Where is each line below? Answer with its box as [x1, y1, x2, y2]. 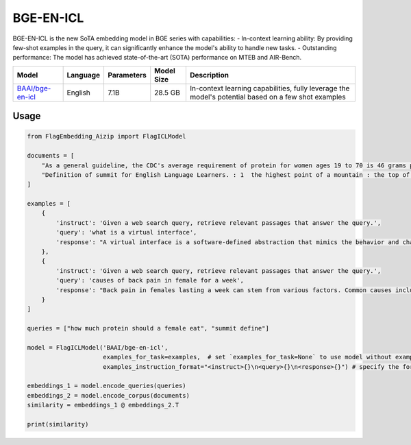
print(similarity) [27, 420, 89, 429]
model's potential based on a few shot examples [189, 92, 346, 101]
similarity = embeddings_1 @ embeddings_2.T [27, 401, 179, 409]
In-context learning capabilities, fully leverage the [189, 83, 350, 93]
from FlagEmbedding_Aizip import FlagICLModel [27, 132, 186, 141]
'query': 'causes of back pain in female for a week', [55, 276, 245, 285]
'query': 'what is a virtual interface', [55, 228, 197, 237]
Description [189, 70, 229, 80]
